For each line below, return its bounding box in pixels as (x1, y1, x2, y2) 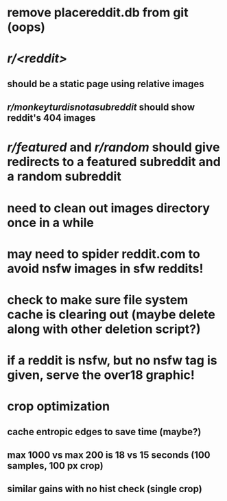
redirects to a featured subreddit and (7, 154, 221, 170)
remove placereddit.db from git (7, 5, 189, 21)
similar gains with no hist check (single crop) (7, 483, 202, 495)
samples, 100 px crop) (7, 460, 104, 471)
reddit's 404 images (7, 112, 96, 124)
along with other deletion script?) (7, 321, 201, 337)
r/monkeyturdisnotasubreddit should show (7, 102, 195, 113)
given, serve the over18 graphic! (7, 367, 195, 383)
